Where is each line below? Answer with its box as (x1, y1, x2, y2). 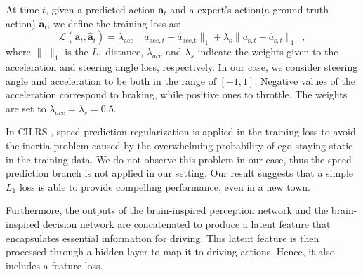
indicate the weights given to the (197, 44, 338, 59)
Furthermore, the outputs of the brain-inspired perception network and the (6, 203, 329, 217)
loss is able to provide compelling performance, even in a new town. (19, 179, 311, 194)
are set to (6, 100, 46, 115)
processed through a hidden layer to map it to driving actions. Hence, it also (6, 244, 335, 259)
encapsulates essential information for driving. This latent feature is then (6, 230, 319, 245)
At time (6, 2, 39, 16)
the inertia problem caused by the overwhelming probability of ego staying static (6, 137, 353, 152)
